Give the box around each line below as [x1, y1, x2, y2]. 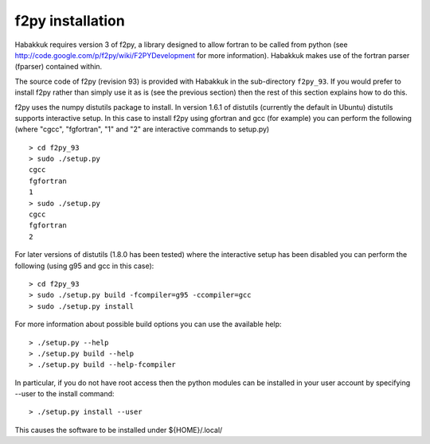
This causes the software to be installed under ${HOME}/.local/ [14, 425, 223, 434]
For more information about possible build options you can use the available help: [14, 319, 282, 329]
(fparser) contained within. [14, 62, 103, 72]
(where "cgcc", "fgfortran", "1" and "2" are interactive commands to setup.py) [14, 124, 270, 134]
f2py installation [14, 12, 125, 29]
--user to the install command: [14, 389, 115, 399]
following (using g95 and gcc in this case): [14, 261, 154, 271]
